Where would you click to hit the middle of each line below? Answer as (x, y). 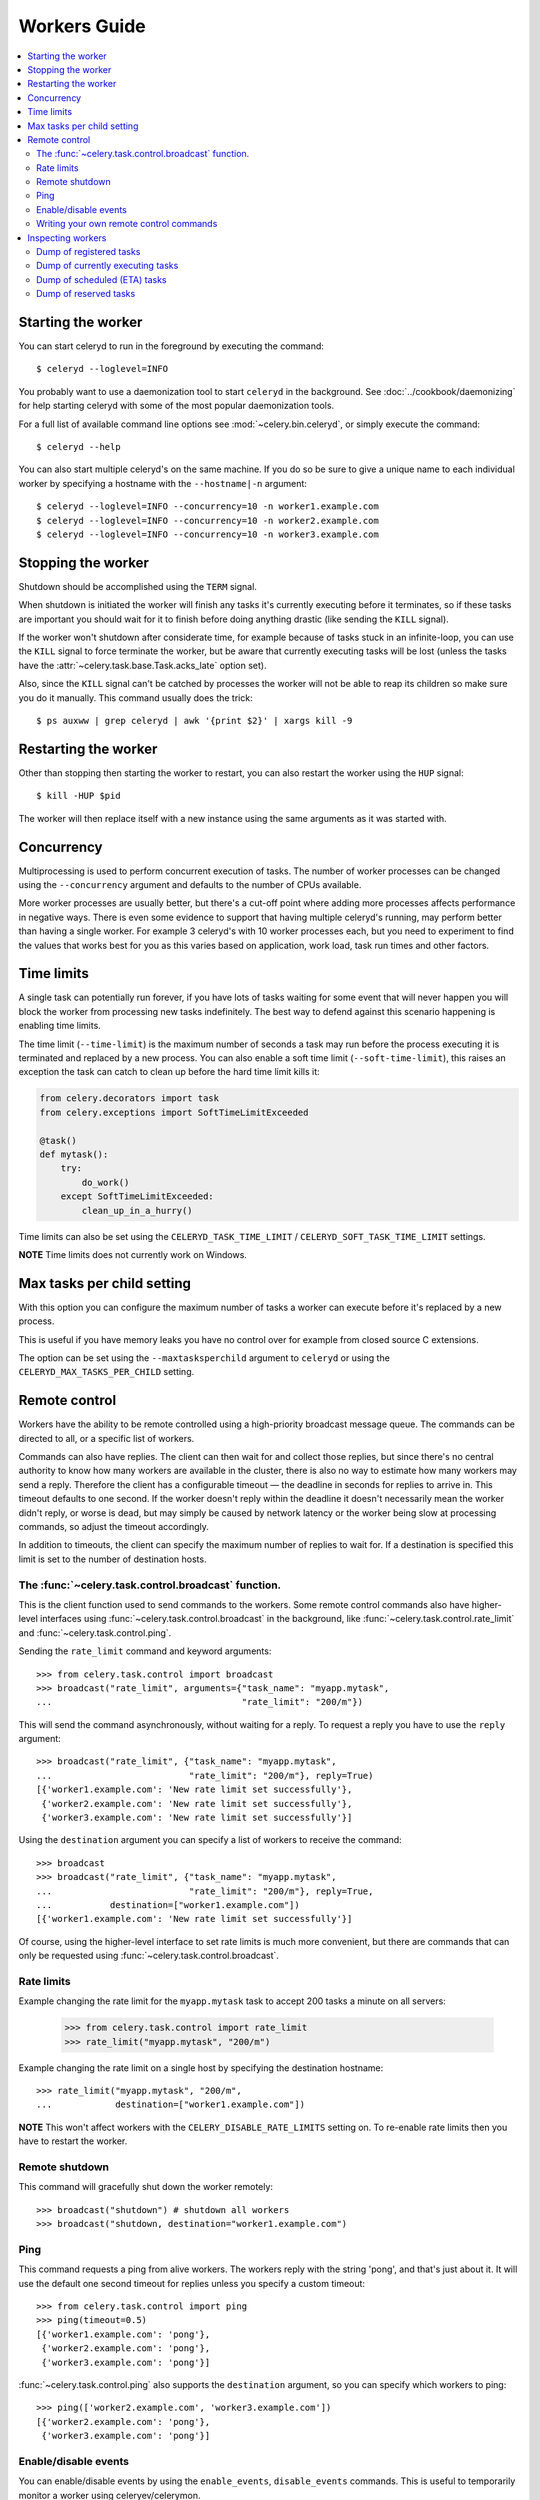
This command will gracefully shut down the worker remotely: (146, 2187)
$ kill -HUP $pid (78, 796)
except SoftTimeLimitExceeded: (137, 1196)
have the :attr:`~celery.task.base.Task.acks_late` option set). (142, 665)
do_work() (105, 1182)
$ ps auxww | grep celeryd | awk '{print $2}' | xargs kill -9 (194, 721)
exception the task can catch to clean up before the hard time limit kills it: (169, 1072)
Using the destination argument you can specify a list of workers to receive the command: (210, 1840)
